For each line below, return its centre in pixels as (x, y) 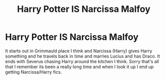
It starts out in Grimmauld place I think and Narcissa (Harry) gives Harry (79, 51)
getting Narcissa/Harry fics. (34, 72)
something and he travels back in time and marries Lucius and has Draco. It (83, 56)
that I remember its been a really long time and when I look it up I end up (80, 67)
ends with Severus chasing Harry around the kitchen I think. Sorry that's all (82, 61)
